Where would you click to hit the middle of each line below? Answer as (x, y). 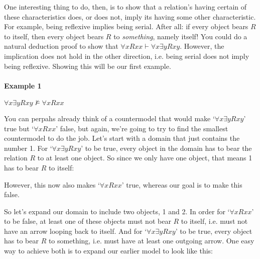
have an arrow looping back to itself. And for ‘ (76, 231)
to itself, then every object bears (54, 36)
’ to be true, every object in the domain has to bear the (166, 148)
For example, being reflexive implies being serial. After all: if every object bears (126, 26)
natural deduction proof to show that (61, 46)
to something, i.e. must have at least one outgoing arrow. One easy (151, 241)
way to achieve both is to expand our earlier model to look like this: (108, 251)
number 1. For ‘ (28, 148)
